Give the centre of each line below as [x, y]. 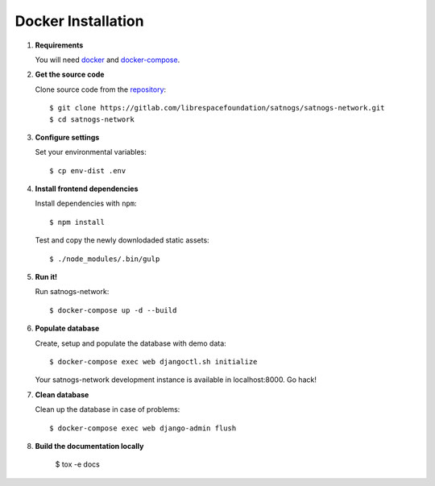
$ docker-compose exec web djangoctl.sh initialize [153, 361]
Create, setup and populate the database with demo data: [131, 343]
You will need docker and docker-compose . [108, 60]
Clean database [62, 394]
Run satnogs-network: [72, 292]
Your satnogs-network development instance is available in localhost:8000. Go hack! [176, 380]
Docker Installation [79, 21]
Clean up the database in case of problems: [108, 409]
